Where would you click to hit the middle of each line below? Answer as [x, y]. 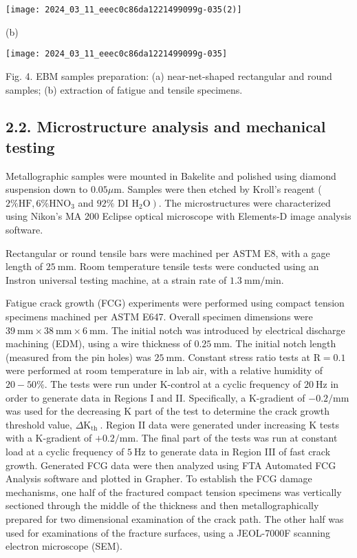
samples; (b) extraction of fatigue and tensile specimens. [124, 89]
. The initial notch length [283, 343]
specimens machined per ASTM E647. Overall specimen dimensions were [159, 317]
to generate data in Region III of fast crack [240, 451]
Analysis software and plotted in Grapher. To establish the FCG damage [159, 478]
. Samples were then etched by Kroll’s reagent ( [221, 189]
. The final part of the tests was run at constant [237, 438]
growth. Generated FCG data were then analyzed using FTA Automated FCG [171, 465]
